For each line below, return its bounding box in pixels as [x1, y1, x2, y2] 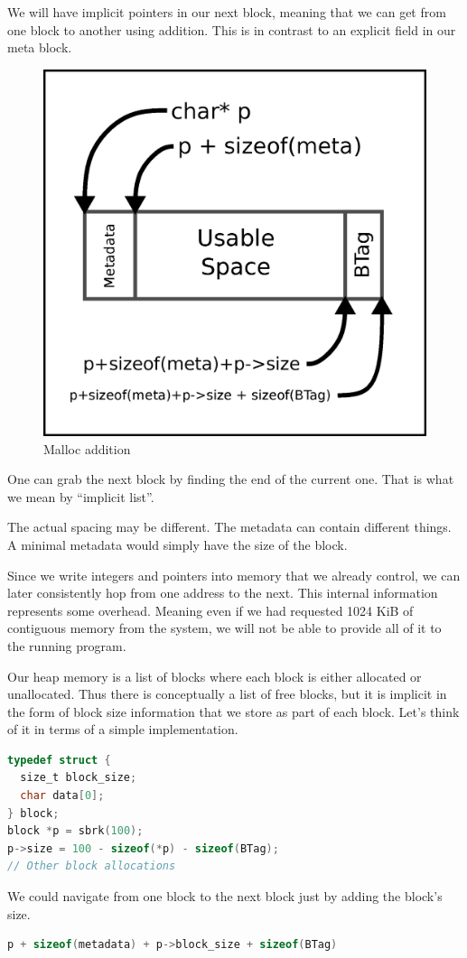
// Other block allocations [7, 860, 176, 873]
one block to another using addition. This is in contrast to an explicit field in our [7, 20, 456, 39]
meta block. [7, 38, 72, 57]
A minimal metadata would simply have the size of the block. [7, 535, 348, 553]
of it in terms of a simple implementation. [7, 720, 238, 739]
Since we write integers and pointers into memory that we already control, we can [7, 565, 461, 584]
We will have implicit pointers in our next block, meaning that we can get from [7, 3, 446, 21]
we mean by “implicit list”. [7, 487, 154, 506]
